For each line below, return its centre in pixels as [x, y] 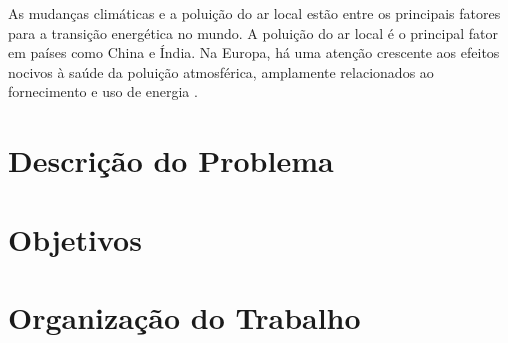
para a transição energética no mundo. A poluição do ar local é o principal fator [253, 32]
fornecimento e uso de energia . [103, 91]
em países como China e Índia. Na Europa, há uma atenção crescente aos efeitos [254, 52]
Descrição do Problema [171, 160]
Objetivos [75, 238]
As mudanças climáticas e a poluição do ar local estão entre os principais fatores [254, 13]
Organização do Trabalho [184, 316]
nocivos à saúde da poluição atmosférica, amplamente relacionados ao [221, 71]
